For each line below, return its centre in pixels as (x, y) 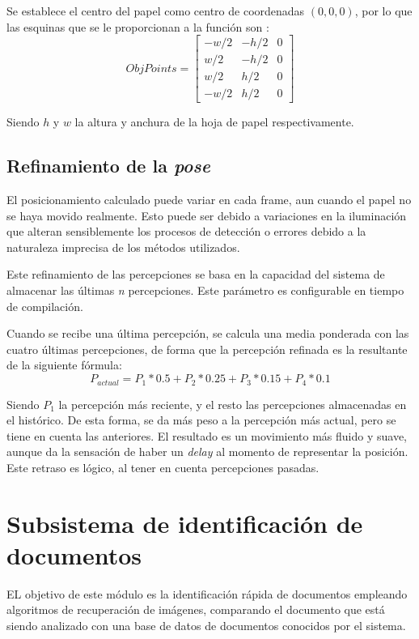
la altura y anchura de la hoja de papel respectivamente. (214, 122)
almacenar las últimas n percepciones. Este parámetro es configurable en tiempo (205, 290)
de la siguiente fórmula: (64, 365)
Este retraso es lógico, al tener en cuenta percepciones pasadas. (163, 467)
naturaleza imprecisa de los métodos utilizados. (123, 247)
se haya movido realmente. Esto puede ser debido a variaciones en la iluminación (207, 215)
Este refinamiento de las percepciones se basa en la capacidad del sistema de (196, 274)
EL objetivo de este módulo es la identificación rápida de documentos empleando (207, 593)
